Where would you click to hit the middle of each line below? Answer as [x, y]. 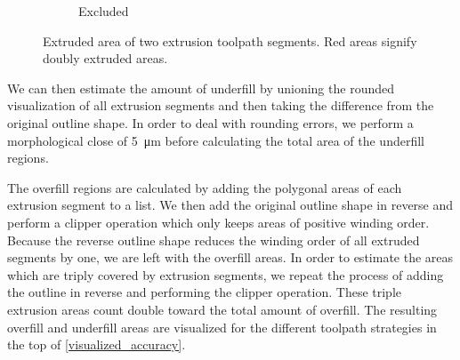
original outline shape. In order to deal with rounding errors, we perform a [210, 122]
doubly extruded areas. [105, 58]
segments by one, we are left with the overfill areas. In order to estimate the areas [230, 257]
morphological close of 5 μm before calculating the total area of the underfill [216, 140]
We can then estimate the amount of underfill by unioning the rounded [201, 88]
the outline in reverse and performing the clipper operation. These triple [205, 292]
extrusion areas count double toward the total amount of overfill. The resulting [222, 309]
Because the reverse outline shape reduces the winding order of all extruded [214, 240]
